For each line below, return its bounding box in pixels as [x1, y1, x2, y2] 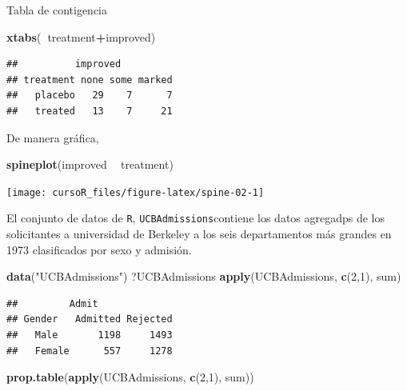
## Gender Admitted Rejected [6, 313, 173, 325]
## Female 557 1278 [6, 345, 173, 357]
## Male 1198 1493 [6, 329, 173, 341]
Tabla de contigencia [6, 2, 107, 18]
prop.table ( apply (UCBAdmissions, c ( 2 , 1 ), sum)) [6, 369, 254, 385]
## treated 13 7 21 [6, 105, 173, 117]
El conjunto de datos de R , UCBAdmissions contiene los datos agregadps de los [6, 209, 385, 226]
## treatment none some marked [6, 74, 173, 86]
